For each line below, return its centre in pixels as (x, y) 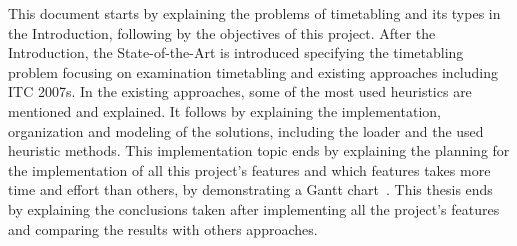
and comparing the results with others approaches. (163, 228)
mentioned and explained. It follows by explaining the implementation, (224, 110)
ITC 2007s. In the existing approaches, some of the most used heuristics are (240, 91)
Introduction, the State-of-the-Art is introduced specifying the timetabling (236, 52)
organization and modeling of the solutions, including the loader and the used (246, 130)
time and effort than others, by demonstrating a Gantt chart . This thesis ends (250, 189)
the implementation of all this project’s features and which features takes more (249, 169)
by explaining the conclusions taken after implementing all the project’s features (254, 208)
